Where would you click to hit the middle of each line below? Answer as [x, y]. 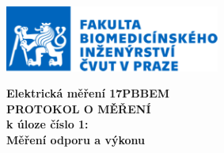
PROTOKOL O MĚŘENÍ [79, 108]
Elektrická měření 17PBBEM [88, 93]
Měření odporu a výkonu [76, 140]
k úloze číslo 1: [47, 124]
